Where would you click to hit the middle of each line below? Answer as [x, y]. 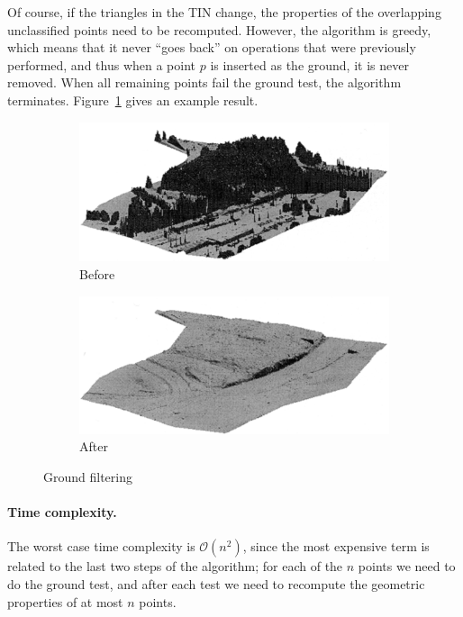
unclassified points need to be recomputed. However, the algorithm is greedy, [219, 29]
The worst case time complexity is [101, 546]
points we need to [407, 566]
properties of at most [65, 601]
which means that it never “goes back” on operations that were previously [212, 47]
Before [97, 274]
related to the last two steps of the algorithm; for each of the [175, 566]
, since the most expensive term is [336, 546]
